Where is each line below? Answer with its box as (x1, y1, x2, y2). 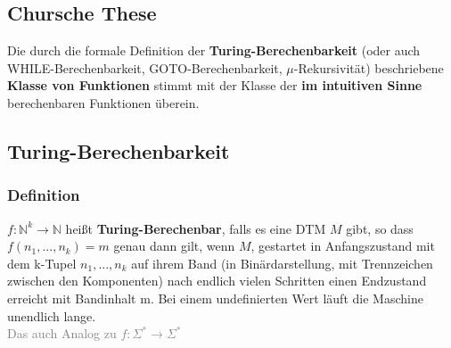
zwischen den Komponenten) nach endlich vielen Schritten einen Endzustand (7, 271, 427, 290)
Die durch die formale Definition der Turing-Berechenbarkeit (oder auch (7, 41, 421, 60)
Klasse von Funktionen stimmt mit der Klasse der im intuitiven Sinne (7, 76, 422, 95)
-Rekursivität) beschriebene (293, 58, 444, 77)
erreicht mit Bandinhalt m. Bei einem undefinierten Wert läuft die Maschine (7, 288, 423, 307)
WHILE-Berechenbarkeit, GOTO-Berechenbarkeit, (7, 58, 283, 77)
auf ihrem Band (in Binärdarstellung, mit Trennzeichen (131, 253, 433, 272)
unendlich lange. (7, 306, 96, 325)
